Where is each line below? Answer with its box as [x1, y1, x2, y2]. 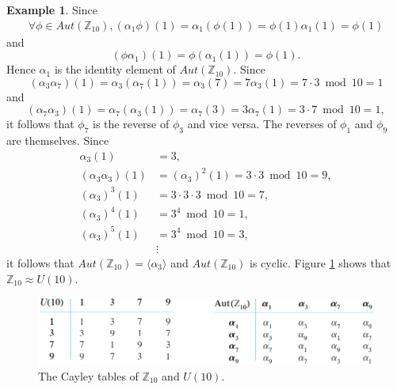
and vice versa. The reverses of [187, 115, 337, 132]
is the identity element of [54, 61, 176, 78]
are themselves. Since [6, 132, 109, 149]
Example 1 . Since [6, 2, 97, 17]
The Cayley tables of [38, 368, 139, 384]
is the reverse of [93, 115, 170, 132]
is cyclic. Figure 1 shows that [250, 254, 391, 271]
